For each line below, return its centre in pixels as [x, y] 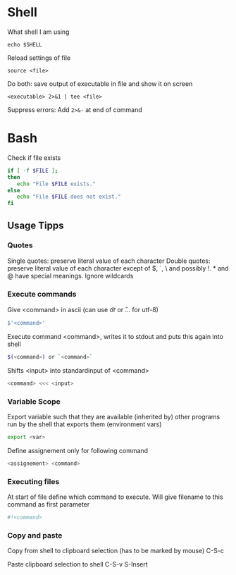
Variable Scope [34, 401]
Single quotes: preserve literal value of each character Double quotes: [109, 261]
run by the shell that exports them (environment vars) [85, 424]
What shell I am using [38, 32]
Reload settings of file [39, 58]
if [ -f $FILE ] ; [33, 171]
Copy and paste [35, 535]
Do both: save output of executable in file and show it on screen [100, 84]
